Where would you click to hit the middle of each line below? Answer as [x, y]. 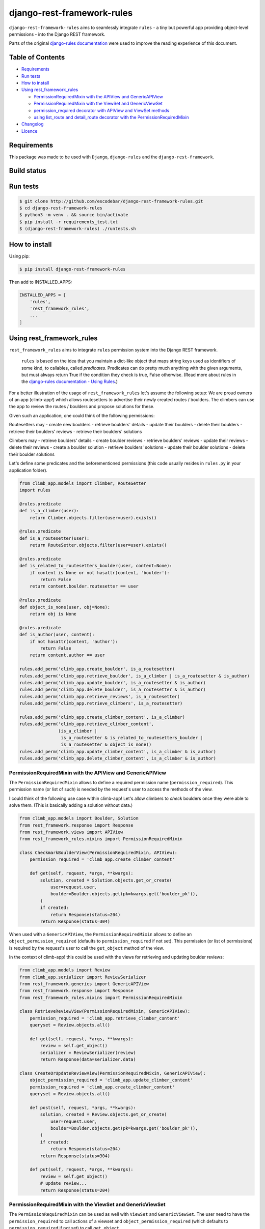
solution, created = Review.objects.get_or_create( [104, 1114]
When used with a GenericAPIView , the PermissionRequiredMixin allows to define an [101, 934]
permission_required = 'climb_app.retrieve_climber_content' [105, 1018]
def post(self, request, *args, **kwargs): [83, 1108]
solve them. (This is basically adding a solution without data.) [71, 805]
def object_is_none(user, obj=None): [65, 607]
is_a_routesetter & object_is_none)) [106, 745]
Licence [29, 131]
